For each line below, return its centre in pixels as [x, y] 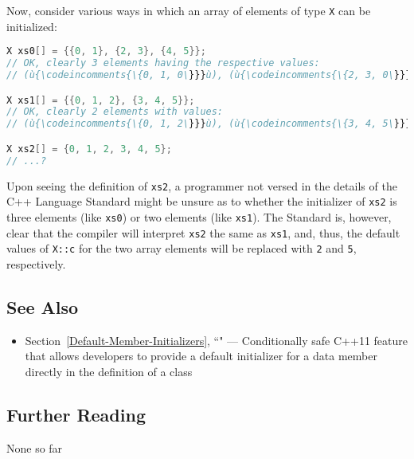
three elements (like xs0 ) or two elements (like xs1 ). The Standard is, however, [199, 216]
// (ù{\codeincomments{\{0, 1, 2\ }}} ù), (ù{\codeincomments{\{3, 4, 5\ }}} [209, 124]
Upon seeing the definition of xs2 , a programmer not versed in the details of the [202, 185]
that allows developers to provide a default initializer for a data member [201, 356]
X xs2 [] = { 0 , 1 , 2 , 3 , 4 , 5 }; [89, 149]
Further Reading [76, 414]
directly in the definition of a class [109, 371]
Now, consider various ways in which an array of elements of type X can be [189, 10]
